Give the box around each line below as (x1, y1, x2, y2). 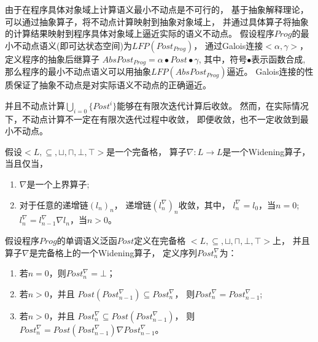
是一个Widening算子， (222, 145, 311, 158)
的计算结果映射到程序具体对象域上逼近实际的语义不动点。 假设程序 (5, 27, 274, 40)
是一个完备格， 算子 (106, 145, 187, 158)
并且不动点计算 (5, 99, 65, 112)
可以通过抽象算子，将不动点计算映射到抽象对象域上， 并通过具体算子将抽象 (5, 15, 309, 28)
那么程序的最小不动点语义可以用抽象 (5, 65, 151, 78)
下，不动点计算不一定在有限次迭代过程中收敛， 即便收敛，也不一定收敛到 (5, 112, 300, 125)
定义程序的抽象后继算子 (5, 52, 99, 65)
